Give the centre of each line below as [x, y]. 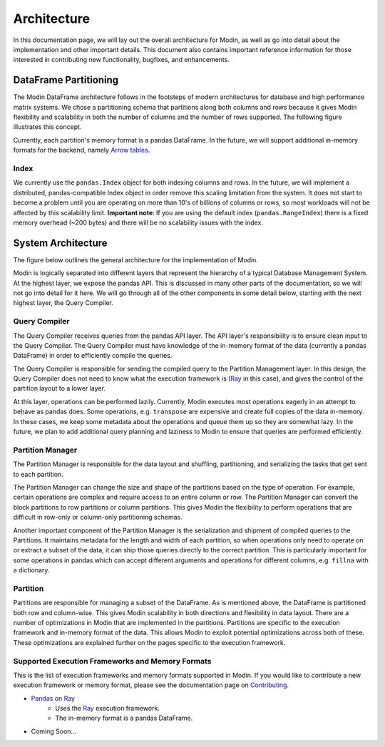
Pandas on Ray [53, 698]
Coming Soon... [54, 731]
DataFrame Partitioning [66, 80]
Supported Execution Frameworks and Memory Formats [112, 661]
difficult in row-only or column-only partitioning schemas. [98, 517]
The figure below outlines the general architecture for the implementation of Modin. [135, 259]
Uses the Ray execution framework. [108, 709]
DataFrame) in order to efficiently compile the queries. [93, 356]
